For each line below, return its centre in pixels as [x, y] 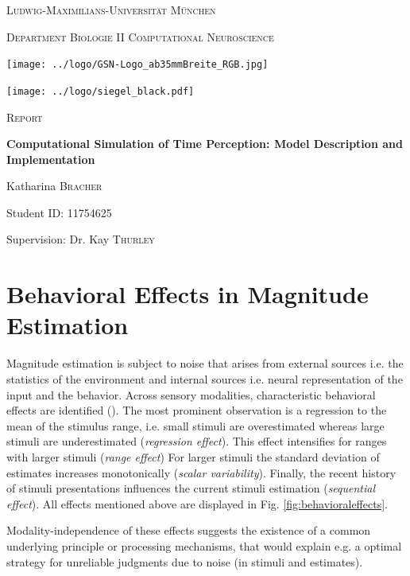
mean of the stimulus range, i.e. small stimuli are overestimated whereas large [195, 425]
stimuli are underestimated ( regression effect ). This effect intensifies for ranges [197, 441]
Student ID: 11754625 [59, 212]
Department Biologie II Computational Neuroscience [140, 36]
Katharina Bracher [54, 186]
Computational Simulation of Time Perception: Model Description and [205, 144]
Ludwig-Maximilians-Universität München [111, 10]
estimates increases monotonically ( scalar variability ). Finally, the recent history [201, 472]
